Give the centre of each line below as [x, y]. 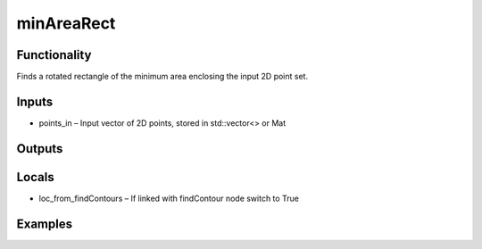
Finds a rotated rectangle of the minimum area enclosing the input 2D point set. [162, 77]
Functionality [54, 55]
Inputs [35, 101]
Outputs [40, 149]
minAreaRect [66, 23]
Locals [35, 177]
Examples [45, 224]
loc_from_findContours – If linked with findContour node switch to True [169, 198]
